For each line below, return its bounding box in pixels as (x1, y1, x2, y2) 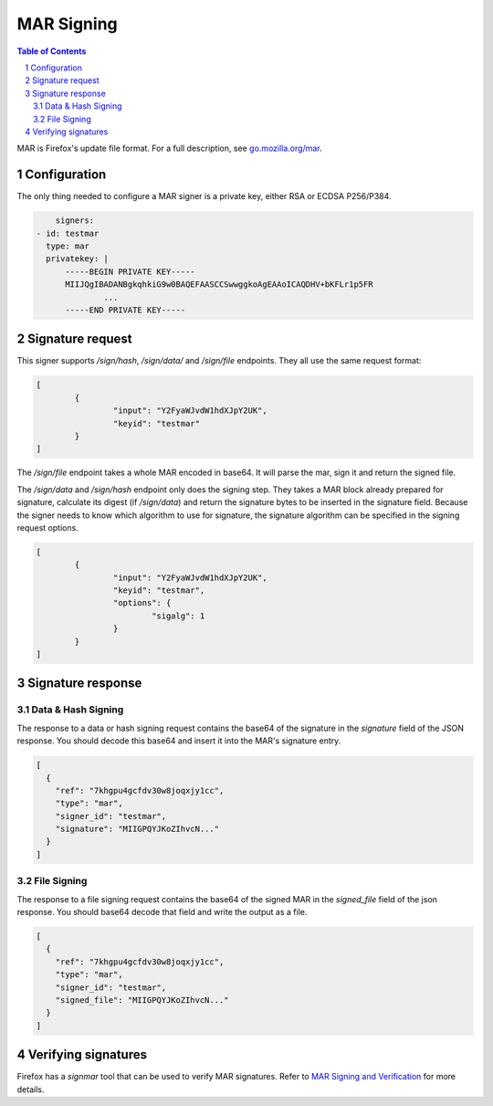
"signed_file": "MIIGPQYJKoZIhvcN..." (55, 995, 229, 1005)
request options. (16, 521, 79, 533)
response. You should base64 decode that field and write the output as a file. (16, 906, 308, 917)
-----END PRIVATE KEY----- (65, 304, 186, 315)
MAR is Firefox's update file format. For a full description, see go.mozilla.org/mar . (16, 142, 323, 154)
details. (16, 1083, 45, 1095)
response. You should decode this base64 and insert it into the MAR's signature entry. (16, 735, 341, 746)
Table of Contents (16, 46, 87, 57)
